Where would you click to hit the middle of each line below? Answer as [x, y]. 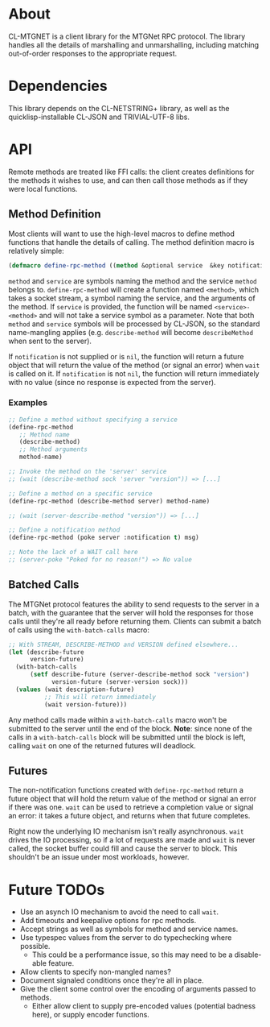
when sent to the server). [50, 341]
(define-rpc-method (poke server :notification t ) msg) [104, 538]
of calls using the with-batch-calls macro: [79, 630]
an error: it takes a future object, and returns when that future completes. [129, 816]
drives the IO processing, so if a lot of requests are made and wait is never [132, 840]
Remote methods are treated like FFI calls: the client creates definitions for [131, 172]
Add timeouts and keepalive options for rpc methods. [108, 921]
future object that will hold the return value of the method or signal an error [133, 799]
